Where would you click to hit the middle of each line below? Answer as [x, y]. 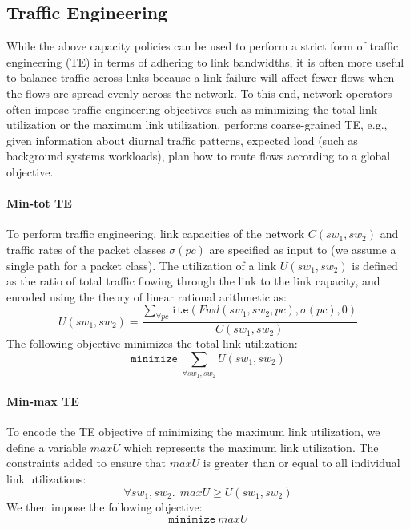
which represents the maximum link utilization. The [251, 447]
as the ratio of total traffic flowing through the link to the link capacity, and [193, 281]
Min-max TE [43, 401]
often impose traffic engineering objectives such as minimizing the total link [192, 109]
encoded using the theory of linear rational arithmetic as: [147, 296]
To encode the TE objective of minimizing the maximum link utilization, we [193, 432]
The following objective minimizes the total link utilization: [152, 343]
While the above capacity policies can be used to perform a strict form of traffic [203, 46]
